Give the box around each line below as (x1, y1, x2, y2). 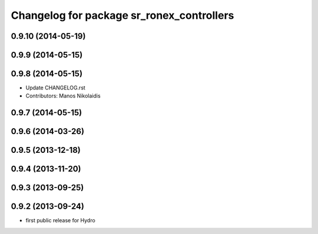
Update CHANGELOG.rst (25, 84, 85, 91)
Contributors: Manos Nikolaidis (25, 92, 101, 99)
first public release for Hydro (25, 217, 95, 224)
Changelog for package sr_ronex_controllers (11, 9, 234, 22)
